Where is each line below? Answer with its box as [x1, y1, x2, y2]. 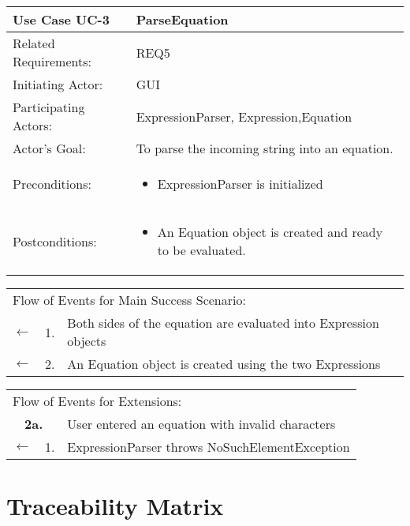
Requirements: [13, 52, 91, 70]
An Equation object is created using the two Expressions [67, 355, 381, 373]
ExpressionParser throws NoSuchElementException [67, 438, 350, 456]
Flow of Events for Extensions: [13, 392, 182, 410]
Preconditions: [13, 175, 91, 193]
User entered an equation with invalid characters [67, 415, 336, 433]
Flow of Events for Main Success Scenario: [13, 291, 246, 309]
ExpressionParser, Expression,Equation [136, 107, 352, 126]
